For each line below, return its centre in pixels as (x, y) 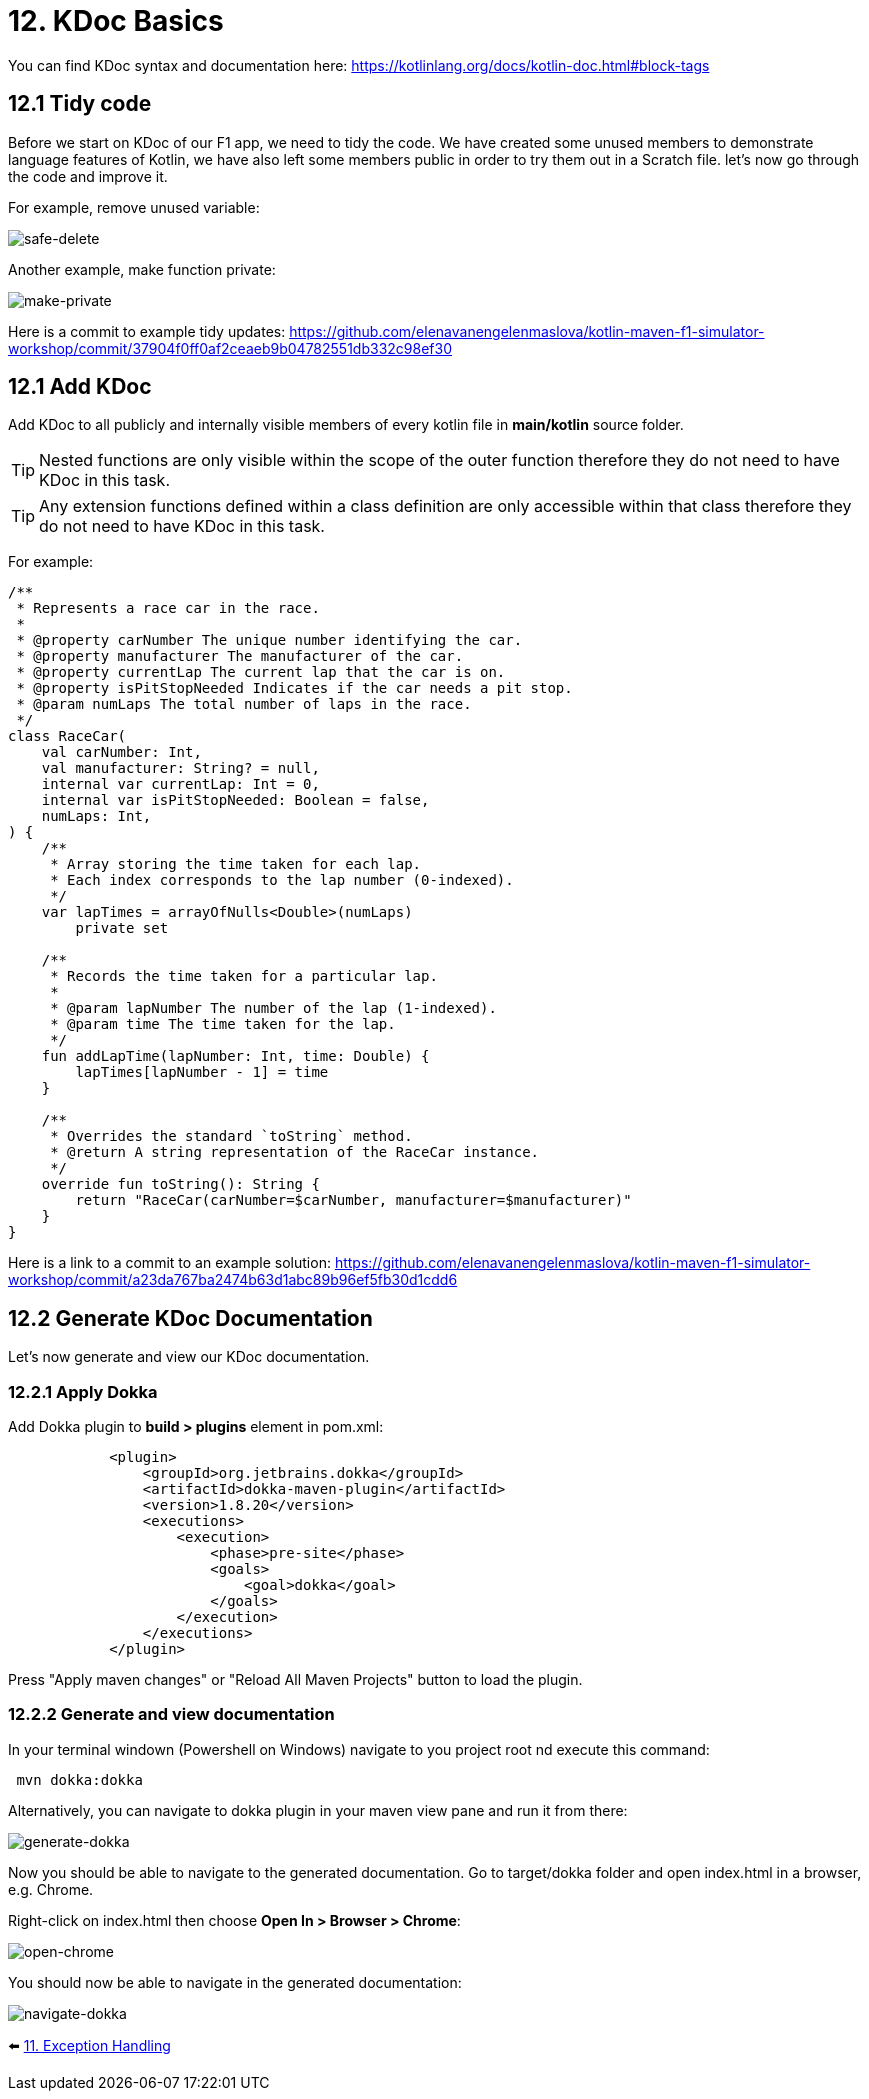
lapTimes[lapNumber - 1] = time (202, 1072)
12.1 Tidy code (80, 104)
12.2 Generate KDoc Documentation (190, 1318)
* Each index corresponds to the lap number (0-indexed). (282, 880)
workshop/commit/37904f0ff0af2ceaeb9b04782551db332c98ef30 (230, 348)
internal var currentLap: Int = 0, (180, 784)
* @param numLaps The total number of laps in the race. (244, 704)
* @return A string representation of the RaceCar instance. (295, 1152)
